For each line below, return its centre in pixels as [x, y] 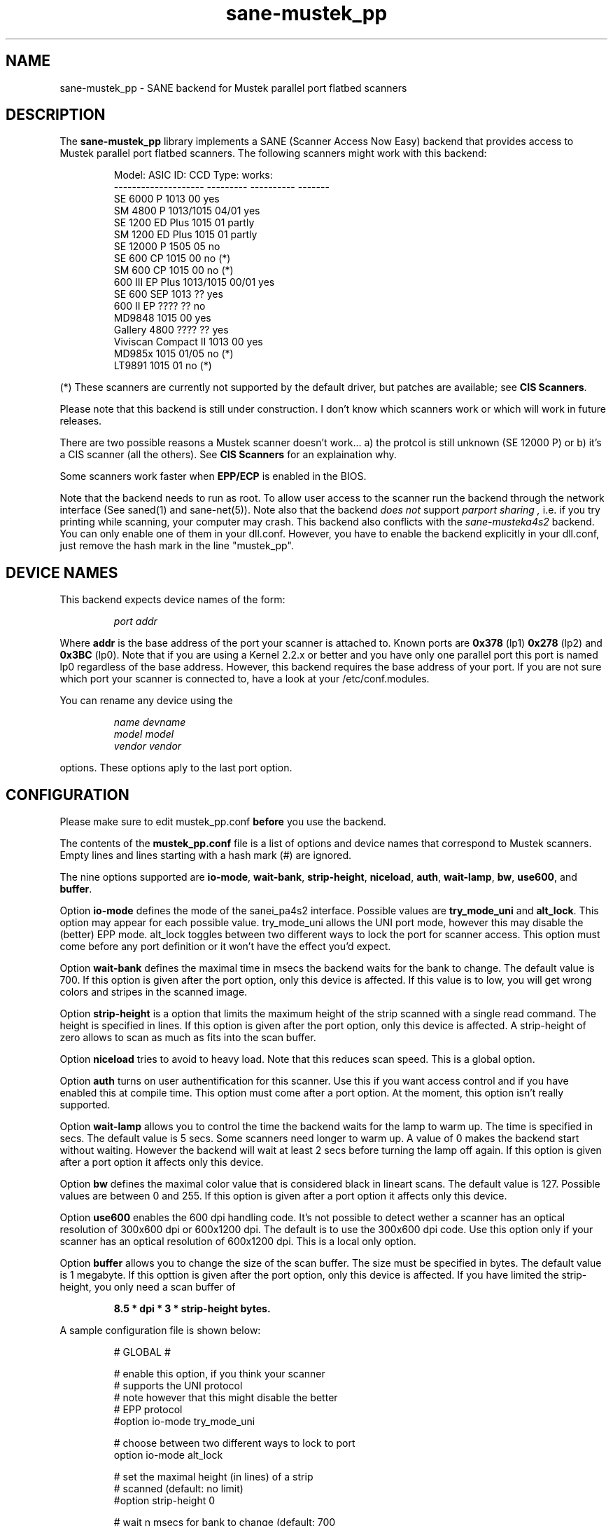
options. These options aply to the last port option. [176, 768]
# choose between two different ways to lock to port [234, 1443]
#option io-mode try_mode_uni [184, 1422]
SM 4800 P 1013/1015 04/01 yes [187, 211]
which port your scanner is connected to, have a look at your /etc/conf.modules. [245, 679]
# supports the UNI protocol [178, 1386]
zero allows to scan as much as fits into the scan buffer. [188, 1038]
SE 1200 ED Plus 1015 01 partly [184, 223]
